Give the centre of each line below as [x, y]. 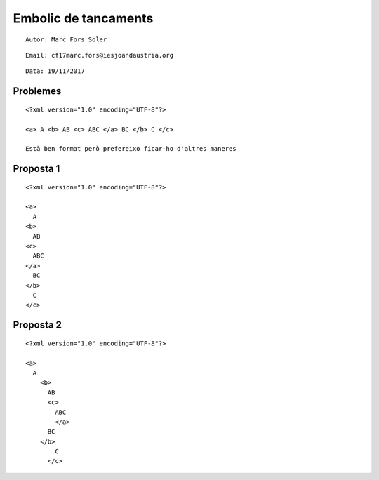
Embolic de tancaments [83, 18]
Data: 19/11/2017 [55, 71]
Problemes [37, 91]
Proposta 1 [36, 169]
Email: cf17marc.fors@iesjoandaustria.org [100, 55]
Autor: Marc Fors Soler [66, 39]
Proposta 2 [38, 325]
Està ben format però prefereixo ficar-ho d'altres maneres [131, 149]
